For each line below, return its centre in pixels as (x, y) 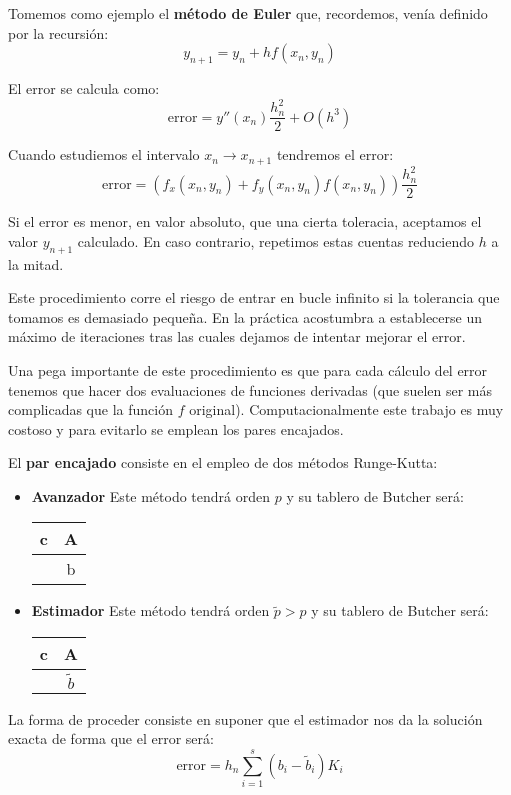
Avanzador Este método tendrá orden (151, 495)
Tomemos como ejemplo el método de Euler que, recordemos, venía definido (248, 13)
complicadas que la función (90, 409)
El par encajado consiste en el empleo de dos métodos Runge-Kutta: (223, 462)
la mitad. (36, 263)
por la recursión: (58, 32)
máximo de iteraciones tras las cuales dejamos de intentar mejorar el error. (237, 336)
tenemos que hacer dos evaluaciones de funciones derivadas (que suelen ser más (250, 389)
